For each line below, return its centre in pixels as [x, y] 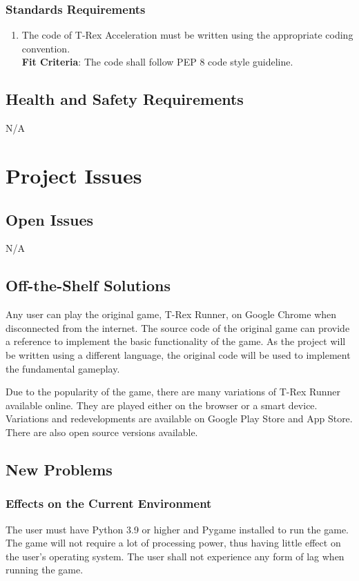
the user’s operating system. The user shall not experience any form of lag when [175, 556]
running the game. [45, 570]
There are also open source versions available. [102, 432]
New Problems [59, 469]
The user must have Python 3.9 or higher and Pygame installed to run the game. [177, 529]
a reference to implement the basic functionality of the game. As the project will [176, 341]
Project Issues [74, 175]
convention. [46, 48]
